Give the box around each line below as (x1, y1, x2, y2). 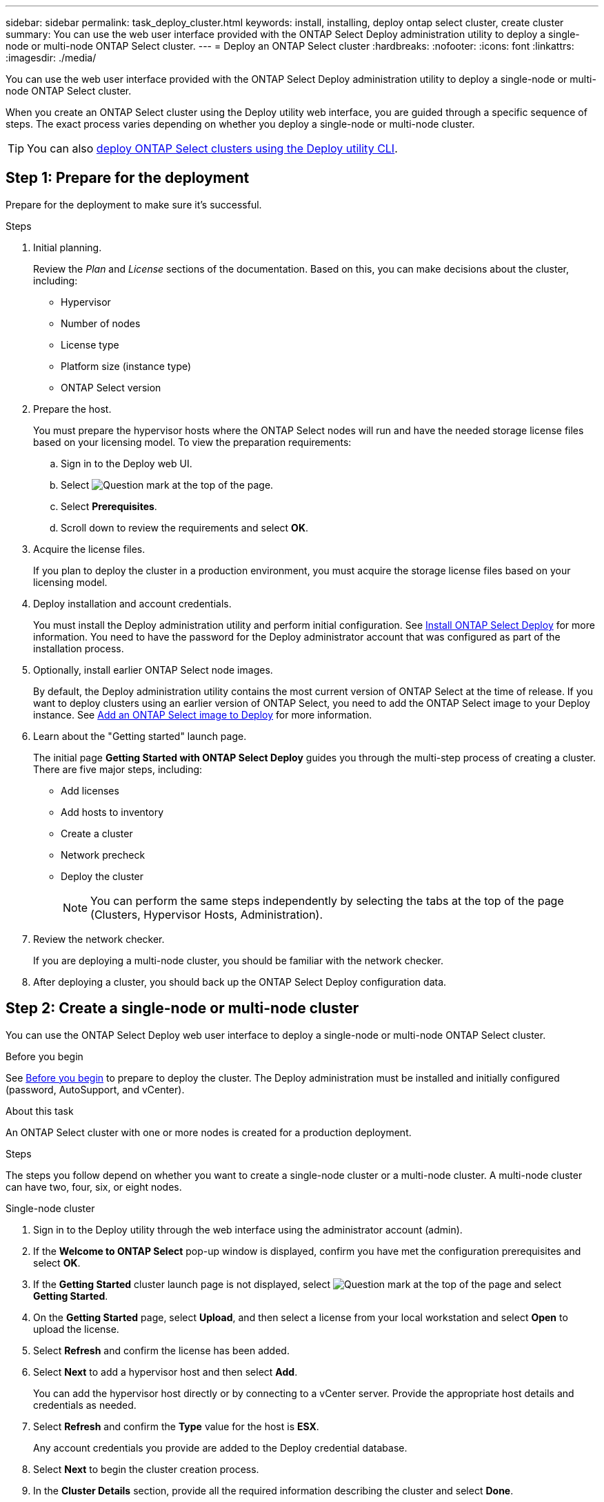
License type (61, 338, 119, 351)
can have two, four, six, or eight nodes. (6, 1180, 182, 1193)
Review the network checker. (33, 933, 165, 945)
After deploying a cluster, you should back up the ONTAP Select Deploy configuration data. (33, 975, 447, 988)
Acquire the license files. (33, 543, 145, 555)
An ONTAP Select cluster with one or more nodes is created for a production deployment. (6, 1126, 412, 1138)
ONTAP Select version (61, 381, 161, 393)
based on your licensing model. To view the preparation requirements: (33, 436, 352, 448)
